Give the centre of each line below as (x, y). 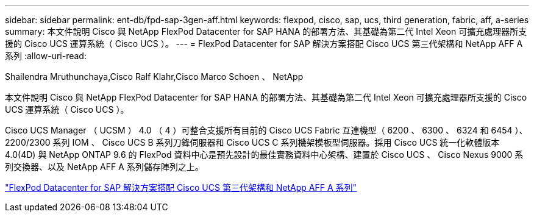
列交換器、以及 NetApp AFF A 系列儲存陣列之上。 (104, 167)
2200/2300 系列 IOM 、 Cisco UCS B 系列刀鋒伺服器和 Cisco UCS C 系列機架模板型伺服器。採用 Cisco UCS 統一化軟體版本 (252, 142)
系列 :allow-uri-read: (46, 56)
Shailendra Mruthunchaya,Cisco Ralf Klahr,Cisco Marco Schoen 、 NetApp (154, 76)
